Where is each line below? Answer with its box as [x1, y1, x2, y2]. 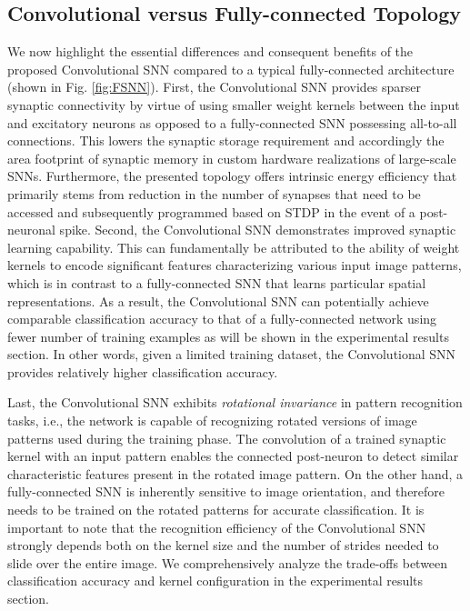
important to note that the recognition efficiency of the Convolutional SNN [7, 517, 426, 536]
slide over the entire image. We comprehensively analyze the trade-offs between [7, 553, 448, 572]
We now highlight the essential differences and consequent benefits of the [7, 42, 414, 61]
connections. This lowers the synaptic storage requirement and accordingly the [7, 131, 445, 150]
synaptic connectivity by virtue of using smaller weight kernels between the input [7, 95, 460, 114]
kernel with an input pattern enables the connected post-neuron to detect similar [7, 446, 459, 466]
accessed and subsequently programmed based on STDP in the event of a [7, 202, 415, 221]
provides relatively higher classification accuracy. [7, 362, 278, 381]
